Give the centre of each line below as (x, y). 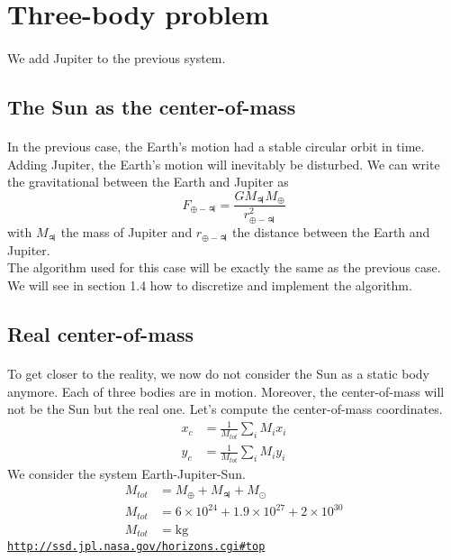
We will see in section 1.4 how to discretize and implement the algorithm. (210, 285)
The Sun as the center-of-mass (152, 106)
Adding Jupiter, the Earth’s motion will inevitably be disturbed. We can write (224, 164)
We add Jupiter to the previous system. (117, 57)
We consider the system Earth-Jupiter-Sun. (126, 473)
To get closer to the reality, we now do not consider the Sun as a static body (218, 374)
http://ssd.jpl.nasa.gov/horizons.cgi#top (136, 547)
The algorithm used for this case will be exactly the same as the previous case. (224, 267)
